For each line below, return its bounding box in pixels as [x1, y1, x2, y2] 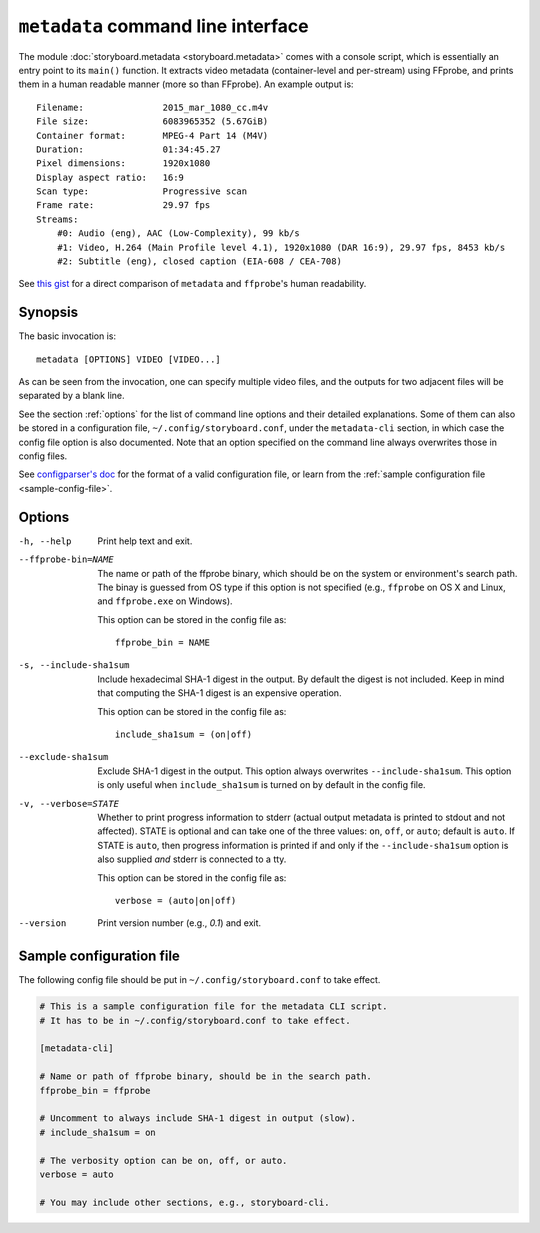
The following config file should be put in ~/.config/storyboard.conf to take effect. [18, 974, 381, 986]
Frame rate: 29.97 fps [36, 200, 211, 211]
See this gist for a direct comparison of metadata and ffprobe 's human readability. [18, 278, 367, 290]
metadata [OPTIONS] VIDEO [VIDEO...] [36, 353, 222, 365]
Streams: [36, 213, 79, 225]
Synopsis [18, 304, 79, 321]
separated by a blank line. [18, 390, 125, 402]
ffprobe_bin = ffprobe [39, 1085, 151, 1096]
